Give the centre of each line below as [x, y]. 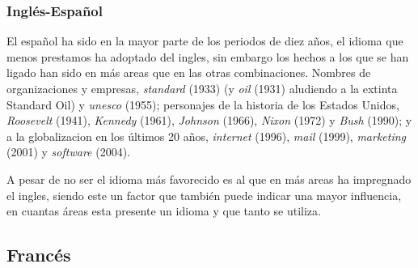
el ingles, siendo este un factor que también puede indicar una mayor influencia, [204, 195]
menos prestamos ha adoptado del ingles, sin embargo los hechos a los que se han [208, 56]
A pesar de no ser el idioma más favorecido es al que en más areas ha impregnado [209, 179]
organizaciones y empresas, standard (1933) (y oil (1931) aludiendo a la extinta [202, 88]
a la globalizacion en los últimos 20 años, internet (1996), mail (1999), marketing [207, 136]
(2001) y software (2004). [68, 152]
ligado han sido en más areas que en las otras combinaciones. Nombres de [189, 72]
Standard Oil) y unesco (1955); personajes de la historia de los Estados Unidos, [203, 104]
